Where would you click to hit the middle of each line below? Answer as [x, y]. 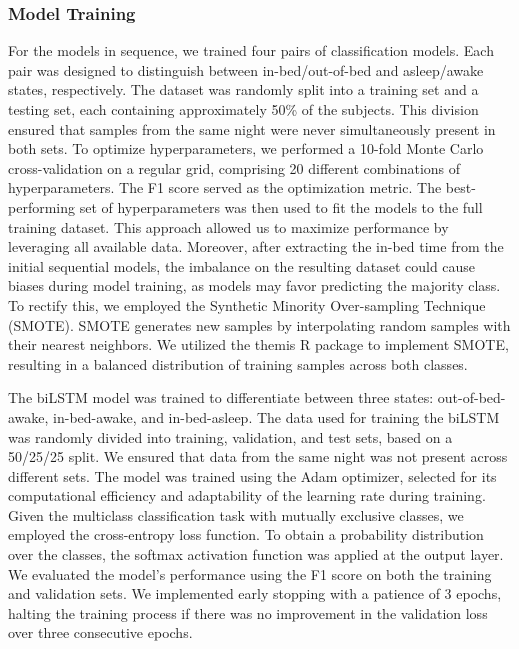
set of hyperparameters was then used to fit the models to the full [281, 206]
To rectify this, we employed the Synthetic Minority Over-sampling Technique [247, 304]
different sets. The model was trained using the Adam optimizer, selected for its [252, 475]
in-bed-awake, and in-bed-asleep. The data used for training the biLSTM [276, 416]
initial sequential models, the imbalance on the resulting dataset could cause [242, 265]
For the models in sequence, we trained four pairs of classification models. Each [251, 50]
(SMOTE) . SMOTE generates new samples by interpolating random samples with [259, 324]
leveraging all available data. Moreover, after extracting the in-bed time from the [256, 246]
